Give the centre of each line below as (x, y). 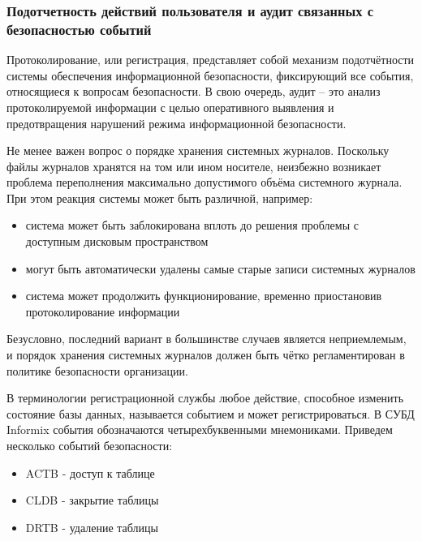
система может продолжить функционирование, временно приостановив (204, 296)
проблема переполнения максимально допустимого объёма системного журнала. (205, 182)
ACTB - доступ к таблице (90, 472)
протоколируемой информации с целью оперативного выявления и (170, 107)
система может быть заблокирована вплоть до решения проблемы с (192, 225)
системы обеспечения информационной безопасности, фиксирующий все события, (210, 75)
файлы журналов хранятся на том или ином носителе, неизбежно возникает (194, 166)
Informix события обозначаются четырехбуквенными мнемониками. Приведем (200, 429)
